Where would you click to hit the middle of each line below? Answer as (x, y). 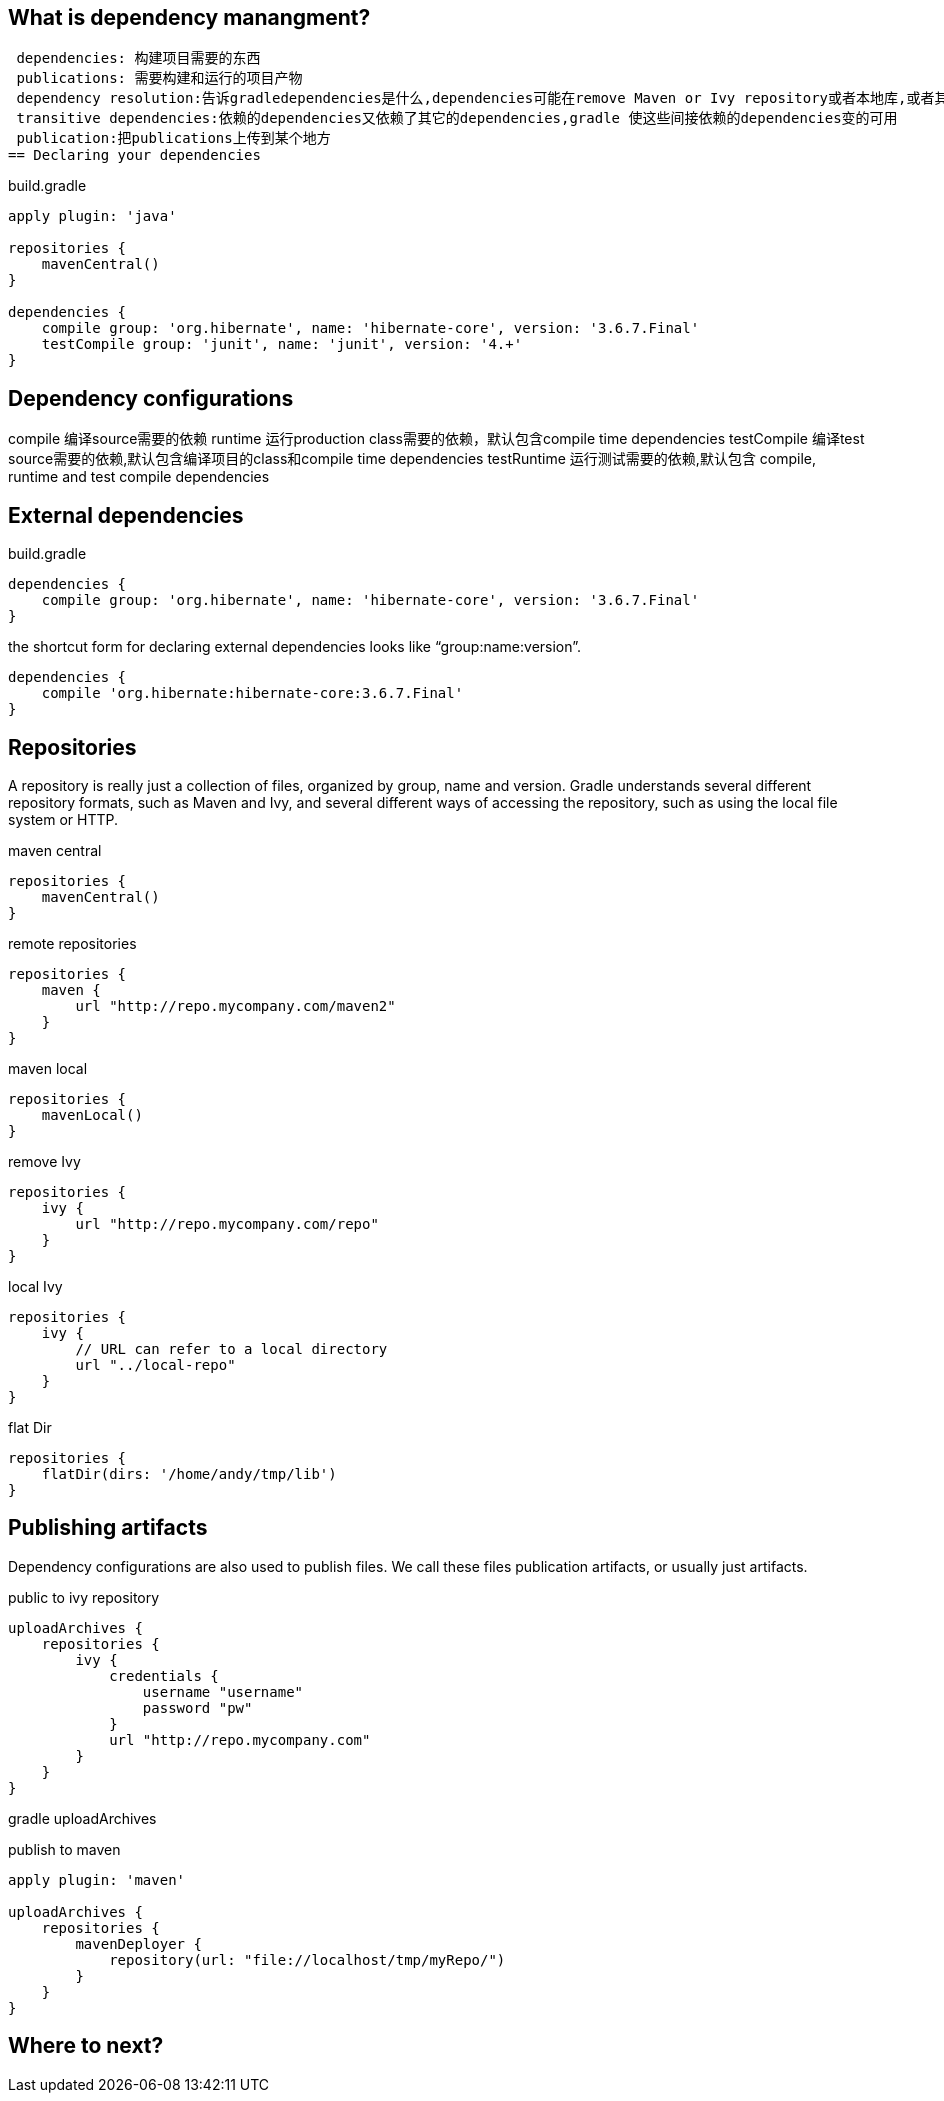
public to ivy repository (84, 1597)
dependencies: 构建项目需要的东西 (138, 58)
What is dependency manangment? (189, 17)
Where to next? (86, 2046)
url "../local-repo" (155, 1364)
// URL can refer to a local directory (231, 1348)
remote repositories (72, 943)
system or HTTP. (63, 819)
